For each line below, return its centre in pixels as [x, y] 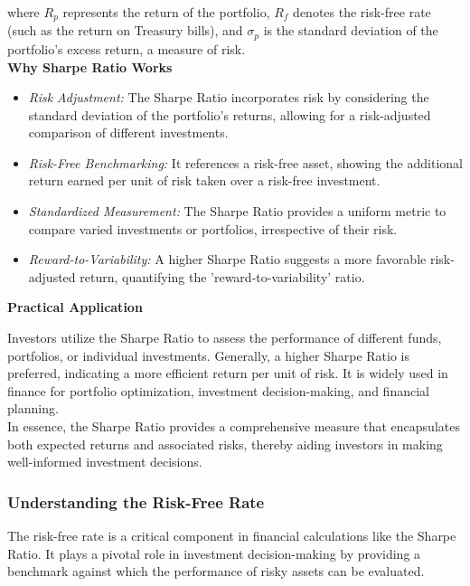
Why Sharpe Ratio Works [90, 66]
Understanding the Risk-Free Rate [136, 501]
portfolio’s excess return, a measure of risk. [127, 48]
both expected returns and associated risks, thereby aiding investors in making [225, 444]
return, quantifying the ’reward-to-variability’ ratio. [222, 276]
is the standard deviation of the [351, 30]
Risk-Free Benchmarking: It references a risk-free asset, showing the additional [245, 162]
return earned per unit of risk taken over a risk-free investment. [204, 180]
